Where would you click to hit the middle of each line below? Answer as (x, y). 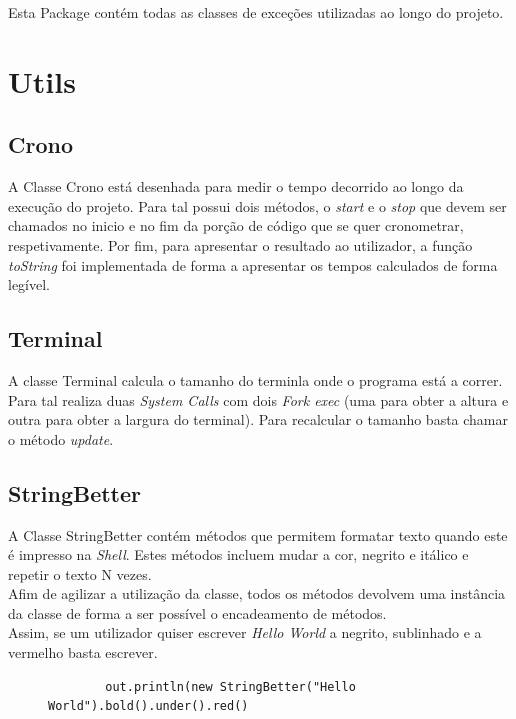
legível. (29, 284)
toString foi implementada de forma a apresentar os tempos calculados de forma (253, 264)
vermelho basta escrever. (83, 652)
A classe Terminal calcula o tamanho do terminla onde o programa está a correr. (255, 379)
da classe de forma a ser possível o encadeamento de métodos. (197, 612)
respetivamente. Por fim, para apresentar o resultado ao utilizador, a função (240, 244)
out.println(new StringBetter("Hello (230, 686)
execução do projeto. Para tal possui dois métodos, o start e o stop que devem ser (257, 205)
